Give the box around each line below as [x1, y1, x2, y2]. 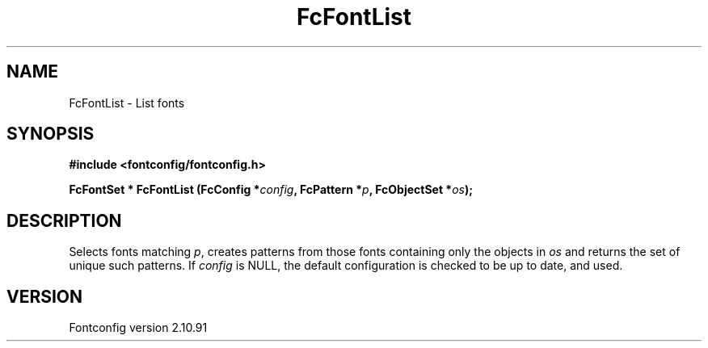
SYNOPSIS [6, 124, 95, 145]
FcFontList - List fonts [69, 95, 185, 110]
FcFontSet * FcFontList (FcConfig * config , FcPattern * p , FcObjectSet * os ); [69, 182, 474, 197]
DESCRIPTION [6, 210, 122, 231]
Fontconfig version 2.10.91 [69, 321, 208, 335]
